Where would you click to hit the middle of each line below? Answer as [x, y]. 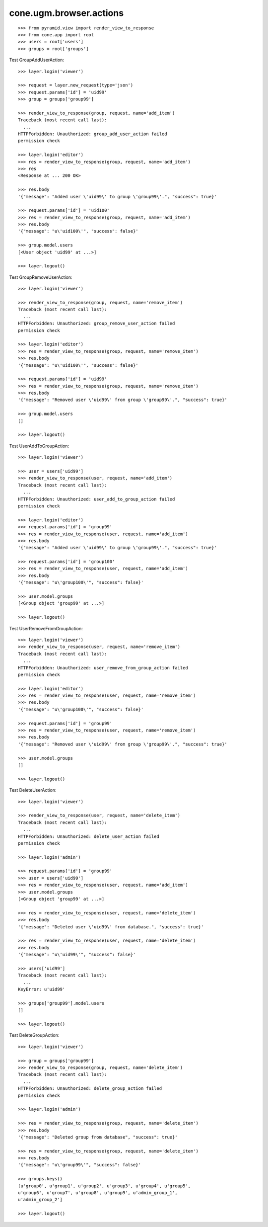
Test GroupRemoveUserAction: [41, 277]
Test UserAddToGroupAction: [39, 446]
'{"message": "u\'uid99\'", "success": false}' [77, 955]
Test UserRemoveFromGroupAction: [46, 628]
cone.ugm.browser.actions [67, 13]
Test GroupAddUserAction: [37, 60]
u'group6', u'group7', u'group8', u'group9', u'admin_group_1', [98, 1193]
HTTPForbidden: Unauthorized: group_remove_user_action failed [97, 324]
